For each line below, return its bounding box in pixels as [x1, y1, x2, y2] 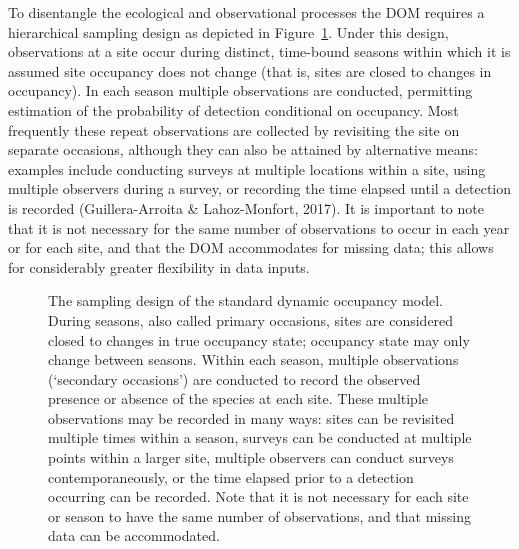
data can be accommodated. [48, 525, 220, 546]
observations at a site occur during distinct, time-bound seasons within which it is [8, 41, 511, 62]
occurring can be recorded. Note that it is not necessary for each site [48, 486, 469, 507]
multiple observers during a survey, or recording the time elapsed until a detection [8, 178, 512, 199]
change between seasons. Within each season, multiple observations [48, 349, 459, 370]
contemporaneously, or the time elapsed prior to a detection [48, 466, 414, 487]
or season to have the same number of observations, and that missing [48, 505, 471, 526]
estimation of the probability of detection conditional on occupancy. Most [8, 99, 459, 120]
